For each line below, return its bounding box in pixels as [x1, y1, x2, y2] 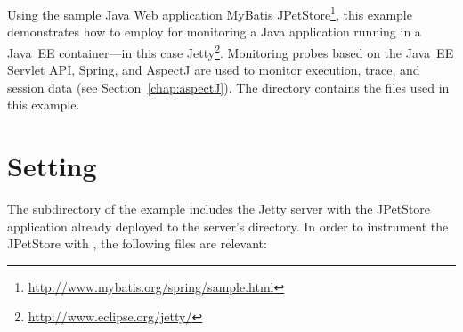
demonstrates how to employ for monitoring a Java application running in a [7, 22, 421, 41]
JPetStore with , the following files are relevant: [7, 234, 267, 253]
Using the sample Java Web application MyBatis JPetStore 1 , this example [7, 3, 412, 23]
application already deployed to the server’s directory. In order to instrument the [7, 216, 449, 235]
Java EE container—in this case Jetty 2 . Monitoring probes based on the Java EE [7, 40, 454, 61]
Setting [7, 148, 97, 184]
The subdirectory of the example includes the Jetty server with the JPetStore [7, 199, 431, 217]
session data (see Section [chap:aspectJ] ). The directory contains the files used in [7, 77, 450, 96]
